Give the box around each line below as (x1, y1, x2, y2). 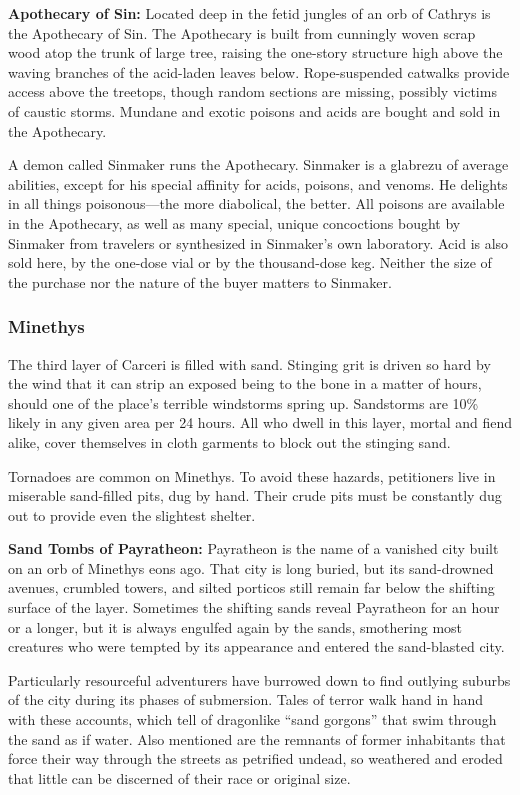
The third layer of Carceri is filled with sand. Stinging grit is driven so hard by (8, 353, 491, 374)
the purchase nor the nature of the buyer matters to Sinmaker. (8, 271, 392, 292)
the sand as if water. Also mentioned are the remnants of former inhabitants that (8, 728, 506, 749)
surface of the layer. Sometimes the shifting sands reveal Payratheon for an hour (8, 597, 500, 618)
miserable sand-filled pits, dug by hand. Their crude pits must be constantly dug (8, 485, 502, 506)
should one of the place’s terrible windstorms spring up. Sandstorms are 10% (8, 392, 479, 413)
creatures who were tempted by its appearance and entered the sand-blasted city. (8, 636, 505, 657)
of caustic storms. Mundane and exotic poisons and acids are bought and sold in (8, 100, 501, 121)
